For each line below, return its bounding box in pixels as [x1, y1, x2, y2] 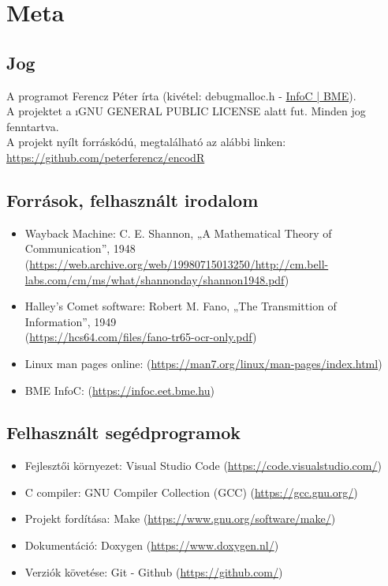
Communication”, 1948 [24, 240, 136, 257]
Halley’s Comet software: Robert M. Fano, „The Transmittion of [24, 298, 337, 314]
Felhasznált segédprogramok [6, 420, 241, 445]
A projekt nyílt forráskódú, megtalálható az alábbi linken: [6, 133, 286, 150]
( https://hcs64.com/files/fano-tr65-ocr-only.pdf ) [24, 329, 257, 345]
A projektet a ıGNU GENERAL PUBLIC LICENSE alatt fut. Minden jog [6, 103, 366, 119]
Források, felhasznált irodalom [6, 187, 259, 212]
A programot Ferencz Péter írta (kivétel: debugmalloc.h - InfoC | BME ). [6, 87, 356, 103]
